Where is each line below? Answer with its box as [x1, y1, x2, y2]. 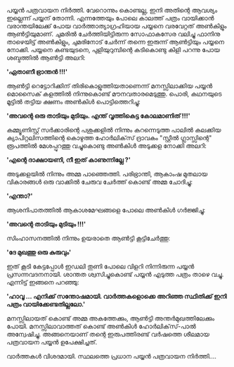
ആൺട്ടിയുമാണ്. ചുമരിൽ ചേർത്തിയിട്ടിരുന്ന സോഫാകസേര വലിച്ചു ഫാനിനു [6, 30, 221, 38]
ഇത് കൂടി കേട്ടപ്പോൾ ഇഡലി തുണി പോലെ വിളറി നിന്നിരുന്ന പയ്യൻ [6, 262, 195, 270]
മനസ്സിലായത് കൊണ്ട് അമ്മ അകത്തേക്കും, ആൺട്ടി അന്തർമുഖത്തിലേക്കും [6, 314, 215, 323]
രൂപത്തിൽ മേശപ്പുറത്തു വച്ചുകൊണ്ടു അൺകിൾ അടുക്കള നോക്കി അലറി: [6, 142, 207, 150]
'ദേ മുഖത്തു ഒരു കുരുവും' [6, 248, 72, 256]
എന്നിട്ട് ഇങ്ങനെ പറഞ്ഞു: [6, 278, 79, 286]
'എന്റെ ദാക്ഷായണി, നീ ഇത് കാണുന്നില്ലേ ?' [6, 156, 131, 164]
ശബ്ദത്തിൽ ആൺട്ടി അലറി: [6, 54, 86, 62]
